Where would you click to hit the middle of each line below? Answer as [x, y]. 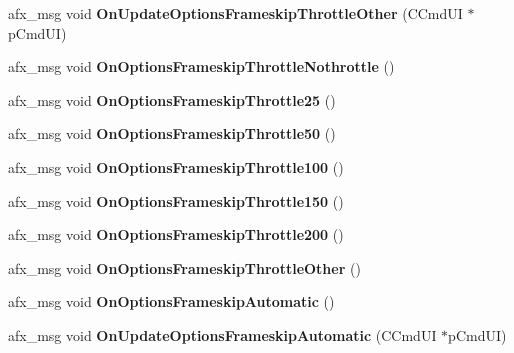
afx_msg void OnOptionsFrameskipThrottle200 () [176, 234]
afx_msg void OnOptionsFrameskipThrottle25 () [172, 99]
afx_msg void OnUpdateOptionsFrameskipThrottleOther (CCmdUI [235, 13]
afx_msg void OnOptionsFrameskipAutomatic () [171, 301]
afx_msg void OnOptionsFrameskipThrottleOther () [184, 267]
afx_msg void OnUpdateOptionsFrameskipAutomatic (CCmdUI [222, 334]
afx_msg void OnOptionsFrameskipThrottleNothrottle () [201, 66]
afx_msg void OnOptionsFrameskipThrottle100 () [176, 166]
